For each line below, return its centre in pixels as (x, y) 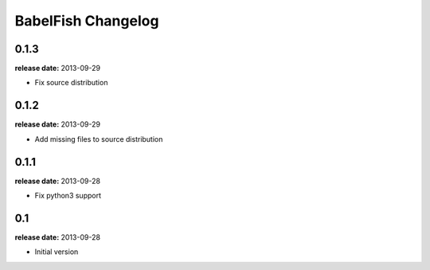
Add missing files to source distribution (99, 139)
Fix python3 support (68, 196)
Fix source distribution (71, 83)
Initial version (57, 252)
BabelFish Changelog (87, 21)
